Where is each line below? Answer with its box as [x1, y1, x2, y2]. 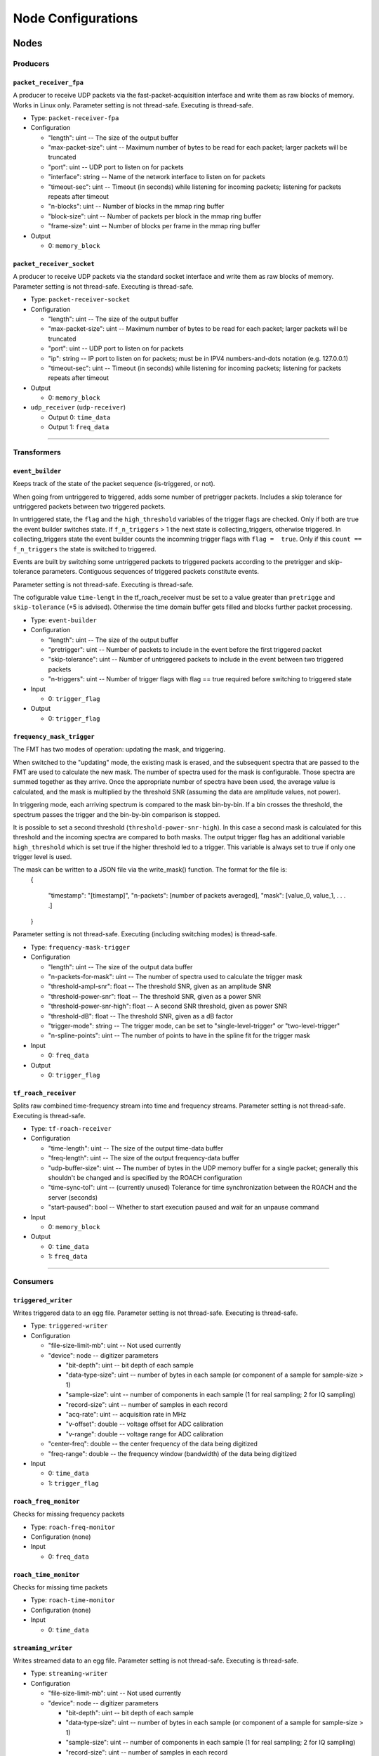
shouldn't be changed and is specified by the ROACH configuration [48, 1174, 242, 1182]
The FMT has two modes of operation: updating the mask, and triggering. [13, 745, 226, 754]
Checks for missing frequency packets [13, 1510, 125, 1519]
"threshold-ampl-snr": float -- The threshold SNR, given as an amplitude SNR [48, 982, 272, 990]
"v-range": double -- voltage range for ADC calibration [65, 1429, 224, 1438]
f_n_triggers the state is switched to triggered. [13, 544, 157, 553]
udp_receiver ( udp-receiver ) [30, 403, 126, 412]
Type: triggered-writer [30, 1321, 108, 1330]
